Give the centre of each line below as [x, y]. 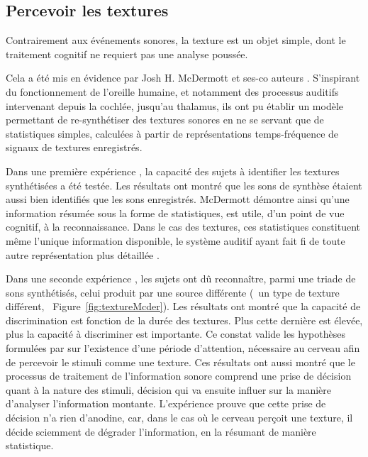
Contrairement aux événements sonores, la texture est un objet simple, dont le [176, 40]
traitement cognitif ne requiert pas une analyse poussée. [127, 54]
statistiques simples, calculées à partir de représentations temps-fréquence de [172, 133]
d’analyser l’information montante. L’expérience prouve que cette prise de [166, 403]
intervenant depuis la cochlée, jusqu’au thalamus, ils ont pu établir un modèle [175, 105]
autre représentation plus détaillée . [83, 254]
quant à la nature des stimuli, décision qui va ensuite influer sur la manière [169, 389]
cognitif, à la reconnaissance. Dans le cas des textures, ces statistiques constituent [183, 227]
